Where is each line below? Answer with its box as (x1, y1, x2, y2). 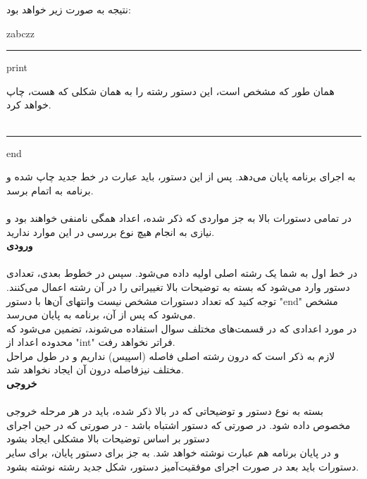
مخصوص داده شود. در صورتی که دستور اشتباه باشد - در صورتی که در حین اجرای (6, 417, 351, 432)
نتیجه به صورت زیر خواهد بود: (6, 2, 131, 16)
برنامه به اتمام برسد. (6, 182, 94, 197)
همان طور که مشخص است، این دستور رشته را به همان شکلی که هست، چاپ (6, 83, 335, 98)
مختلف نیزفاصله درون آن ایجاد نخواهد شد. (6, 362, 184, 377)
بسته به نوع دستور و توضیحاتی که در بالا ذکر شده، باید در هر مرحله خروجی (6, 404, 323, 418)
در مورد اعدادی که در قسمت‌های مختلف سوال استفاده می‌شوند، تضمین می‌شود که (6, 321, 357, 335)
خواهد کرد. (6, 97, 51, 112)
